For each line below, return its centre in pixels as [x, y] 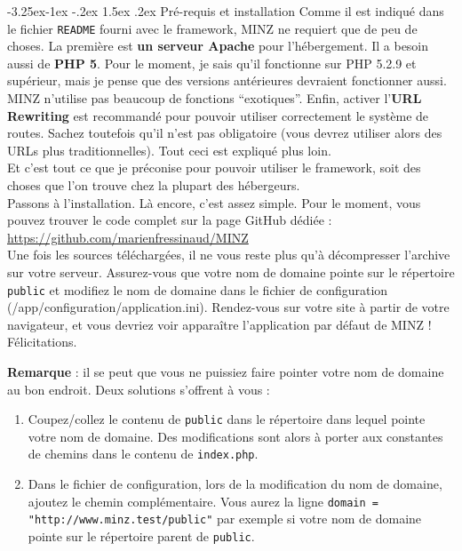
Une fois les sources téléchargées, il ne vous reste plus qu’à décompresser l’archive [229, 255]
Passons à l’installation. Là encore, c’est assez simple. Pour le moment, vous [214, 202]
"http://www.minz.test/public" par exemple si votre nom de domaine [225, 519]
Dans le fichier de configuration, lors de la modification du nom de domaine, [235, 484]
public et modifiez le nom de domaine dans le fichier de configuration [198, 289]
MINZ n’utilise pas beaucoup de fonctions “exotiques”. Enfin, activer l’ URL [215, 98]
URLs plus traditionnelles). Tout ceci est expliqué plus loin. [169, 150]
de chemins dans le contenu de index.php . [143, 454]
